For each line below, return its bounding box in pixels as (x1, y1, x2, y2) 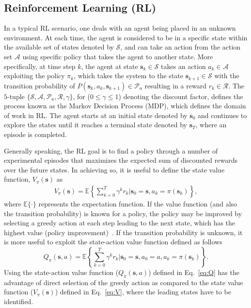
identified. (4, 296, 33, 306)
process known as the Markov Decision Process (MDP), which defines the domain (4, 101, 246, 111)
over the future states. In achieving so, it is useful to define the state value (4, 164, 225, 174)
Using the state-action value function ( (4, 267, 119, 277)
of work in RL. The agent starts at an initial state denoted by (4, 110, 188, 120)
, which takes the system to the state (74, 70, 183, 81)
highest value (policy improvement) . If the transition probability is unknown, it (4, 227, 243, 237)
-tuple (7, 91, 25, 101)
